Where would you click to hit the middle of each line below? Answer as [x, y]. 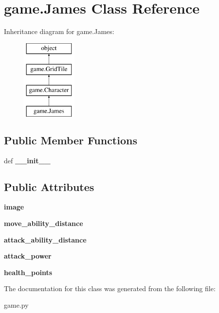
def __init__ [27, 160]
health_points [28, 272]
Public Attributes [49, 186]
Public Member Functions [71, 140]
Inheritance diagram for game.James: [59, 31]
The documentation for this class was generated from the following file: [110, 288]
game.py [16, 305]
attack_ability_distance [45, 239]
